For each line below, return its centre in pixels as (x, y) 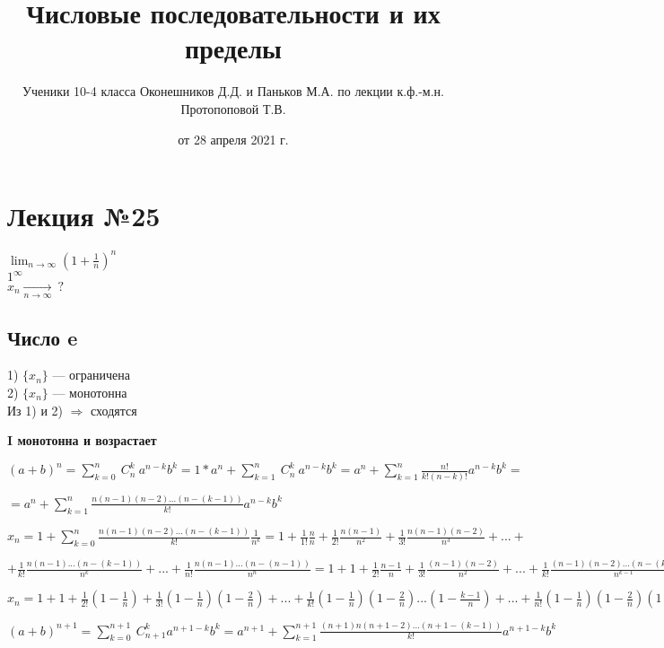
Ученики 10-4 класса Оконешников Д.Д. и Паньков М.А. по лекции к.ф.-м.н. (233, 91)
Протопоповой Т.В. (233, 108)
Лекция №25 (84, 216)
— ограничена (92, 375)
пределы (233, 48)
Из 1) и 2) (35, 410)
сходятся (114, 410)
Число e (43, 337)
